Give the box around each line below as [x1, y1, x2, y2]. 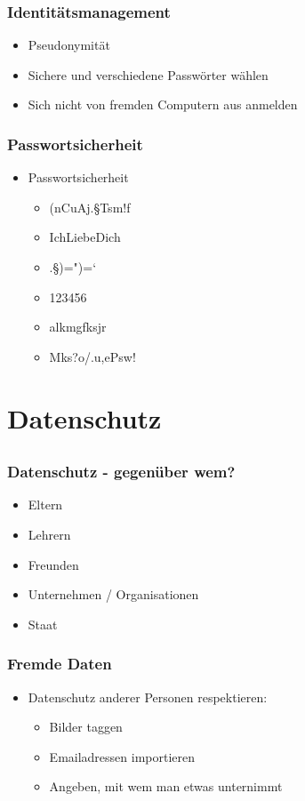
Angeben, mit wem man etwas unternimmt [49, 777, 283, 796]
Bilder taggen [49, 717, 123, 736]
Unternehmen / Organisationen [28, 585, 199, 604]
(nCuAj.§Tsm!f [49, 197, 131, 216]
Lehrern [28, 525, 71, 544]
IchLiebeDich [49, 228, 121, 246]
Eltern [28, 495, 63, 514]
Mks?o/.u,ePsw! [49, 347, 136, 365]
